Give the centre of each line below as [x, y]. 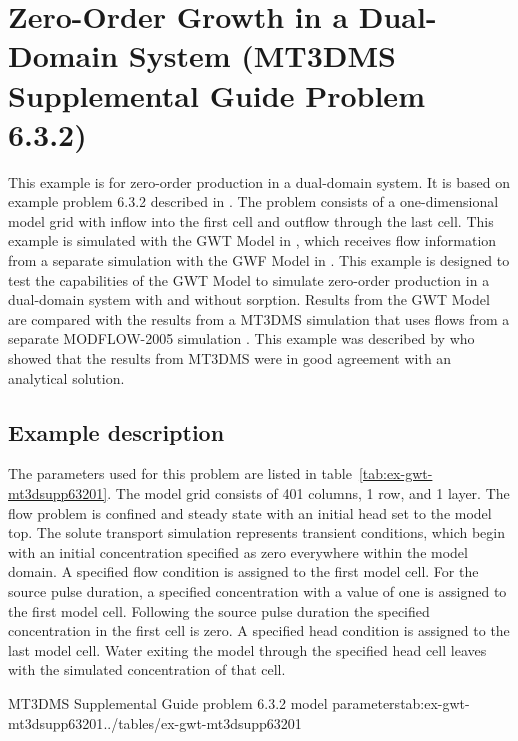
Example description [116, 431]
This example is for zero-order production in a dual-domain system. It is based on [259, 181]
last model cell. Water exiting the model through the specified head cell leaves [247, 649]
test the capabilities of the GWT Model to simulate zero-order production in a [249, 279]
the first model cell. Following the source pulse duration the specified [219, 610]
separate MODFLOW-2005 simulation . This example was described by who [241, 338]
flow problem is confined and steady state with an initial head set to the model [250, 512]
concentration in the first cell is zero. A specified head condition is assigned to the [259, 630]
